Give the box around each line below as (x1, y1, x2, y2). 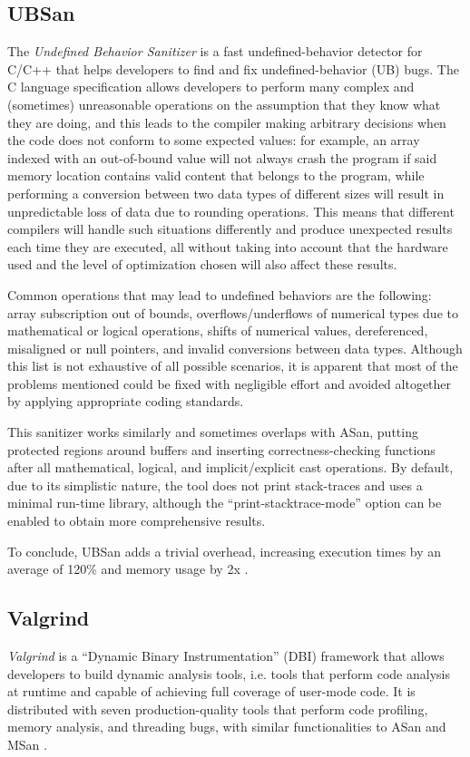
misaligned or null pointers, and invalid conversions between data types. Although (7, 338, 463, 357)
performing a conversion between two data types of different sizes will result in (7, 183, 445, 202)
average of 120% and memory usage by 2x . (7, 559, 249, 578)
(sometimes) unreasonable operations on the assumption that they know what (7, 94, 441, 113)
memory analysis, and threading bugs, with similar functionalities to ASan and (7, 717, 446, 736)
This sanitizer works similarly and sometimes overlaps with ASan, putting (7, 422, 418, 442)
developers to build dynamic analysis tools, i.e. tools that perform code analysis (7, 664, 450, 683)
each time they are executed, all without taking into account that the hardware (7, 237, 448, 256)
